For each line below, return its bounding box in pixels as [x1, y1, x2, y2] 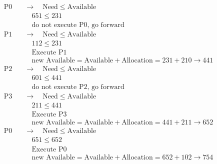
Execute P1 [31, 49, 67, 56]
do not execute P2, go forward [31, 83, 124, 91]
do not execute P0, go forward [31, 21, 124, 29]
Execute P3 [31, 111, 67, 118]
